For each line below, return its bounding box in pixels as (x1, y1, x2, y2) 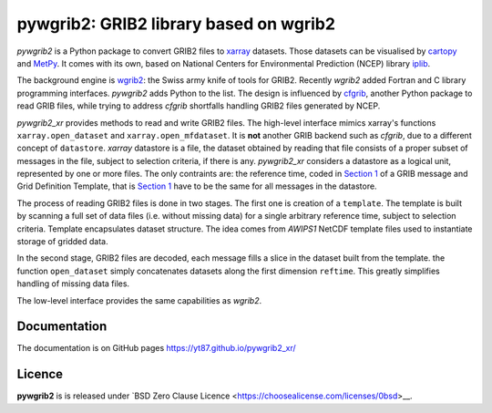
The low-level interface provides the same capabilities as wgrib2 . (16, 294, 262, 305)
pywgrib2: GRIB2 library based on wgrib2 (16, 14, 336, 34)
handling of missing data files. (16, 278, 130, 289)
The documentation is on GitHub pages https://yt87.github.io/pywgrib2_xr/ (16, 343, 296, 354)
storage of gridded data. (16, 236, 108, 247)
